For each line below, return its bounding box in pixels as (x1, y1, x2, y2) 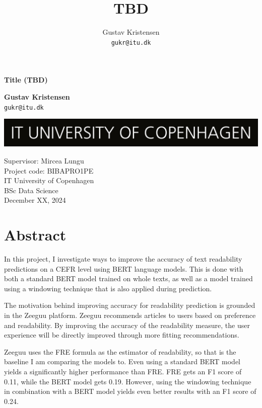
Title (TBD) (4, 74, 48, 85)
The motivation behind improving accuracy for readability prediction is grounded (4, 300, 255, 310)
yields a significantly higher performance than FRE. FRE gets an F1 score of (4, 366, 242, 376)
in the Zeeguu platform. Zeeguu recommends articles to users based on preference (4, 310, 256, 320)
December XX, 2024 (4, 195, 66, 205)
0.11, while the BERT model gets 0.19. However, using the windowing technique (4, 376, 251, 386)
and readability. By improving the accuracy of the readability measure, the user (4, 319, 250, 330)
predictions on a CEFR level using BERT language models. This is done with (4, 263, 243, 274)
